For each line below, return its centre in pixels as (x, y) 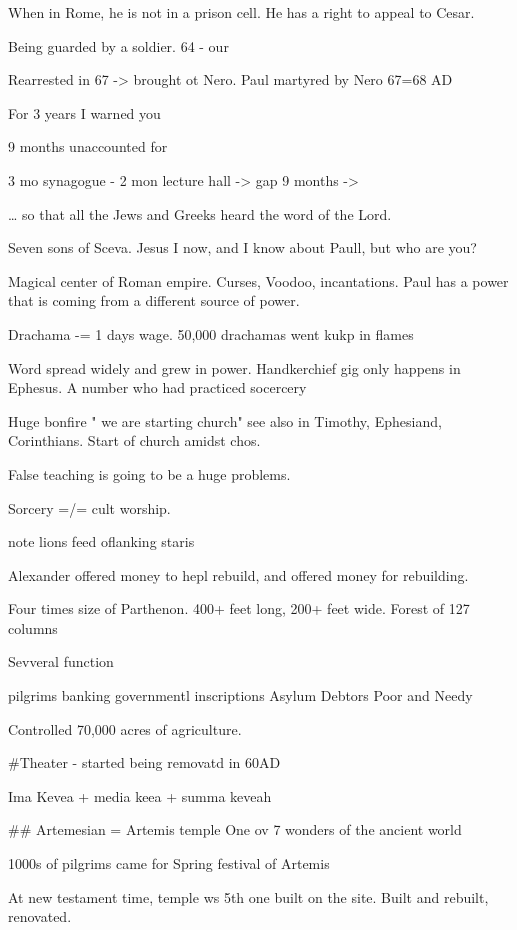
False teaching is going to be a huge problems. (149, 473)
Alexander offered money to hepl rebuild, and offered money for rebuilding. (238, 574)
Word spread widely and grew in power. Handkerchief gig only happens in (234, 367)
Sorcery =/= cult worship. (89, 507)
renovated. (40, 916)
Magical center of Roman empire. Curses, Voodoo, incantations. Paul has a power (258, 280)
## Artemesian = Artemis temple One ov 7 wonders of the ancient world (235, 829)
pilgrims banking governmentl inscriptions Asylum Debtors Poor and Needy (240, 695)
